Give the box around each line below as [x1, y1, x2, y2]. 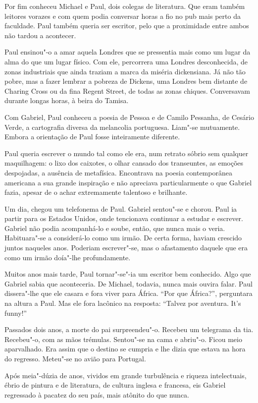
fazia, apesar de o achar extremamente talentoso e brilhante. [4, 187, 188, 197]
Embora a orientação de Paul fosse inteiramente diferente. [4, 131, 180, 142]
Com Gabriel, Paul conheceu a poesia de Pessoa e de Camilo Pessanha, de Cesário [4, 112, 254, 122]
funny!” [4, 307, 27, 318]
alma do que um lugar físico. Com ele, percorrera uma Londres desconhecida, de [4, 56, 248, 66]
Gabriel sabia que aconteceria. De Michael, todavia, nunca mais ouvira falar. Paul [4, 278, 253, 288]
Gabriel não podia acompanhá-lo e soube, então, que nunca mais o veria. [4, 223, 225, 233]
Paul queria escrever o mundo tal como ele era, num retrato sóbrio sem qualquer [4, 148, 249, 158]
